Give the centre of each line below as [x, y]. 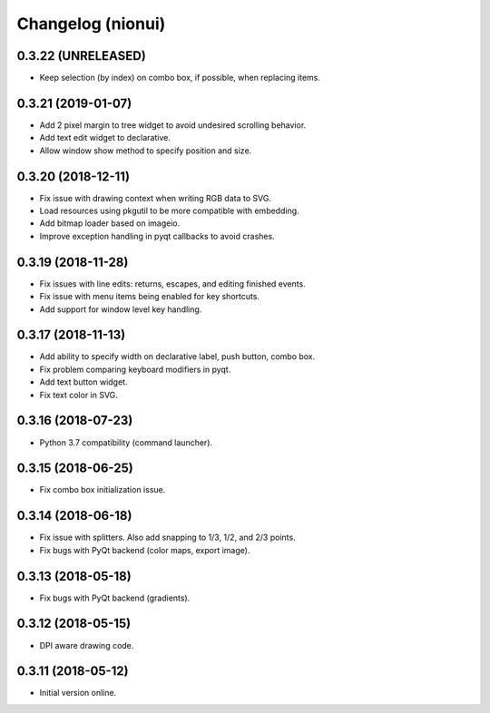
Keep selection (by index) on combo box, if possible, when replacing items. [180, 78]
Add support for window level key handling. [121, 309]
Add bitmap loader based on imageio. [110, 223]
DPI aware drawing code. [87, 645]
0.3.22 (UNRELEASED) [82, 56]
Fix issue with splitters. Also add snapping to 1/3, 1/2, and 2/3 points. [167, 537]
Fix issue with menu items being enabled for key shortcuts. [150, 297]
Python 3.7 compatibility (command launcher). [126, 442]
